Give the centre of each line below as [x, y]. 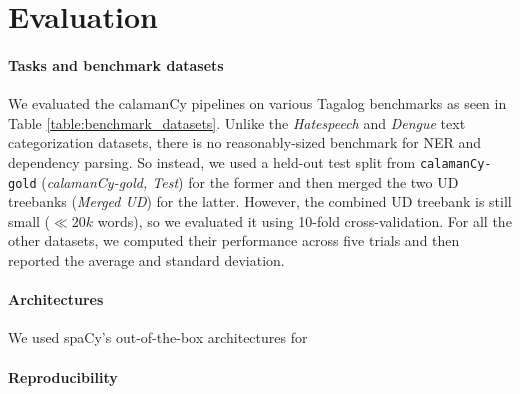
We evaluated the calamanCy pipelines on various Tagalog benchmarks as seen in [257, 103]
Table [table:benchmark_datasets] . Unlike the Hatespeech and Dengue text [237, 122]
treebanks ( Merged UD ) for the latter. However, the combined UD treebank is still [260, 201]
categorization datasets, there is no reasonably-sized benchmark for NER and [245, 142]
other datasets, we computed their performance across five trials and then [234, 240]
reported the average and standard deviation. [146, 260]
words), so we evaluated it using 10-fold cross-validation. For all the [304, 220]
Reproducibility [63, 376]
